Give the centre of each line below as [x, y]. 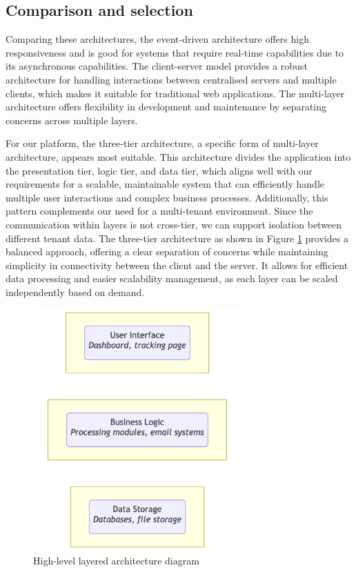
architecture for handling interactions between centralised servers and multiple [171, 79]
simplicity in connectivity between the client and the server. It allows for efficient [177, 265]
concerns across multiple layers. [72, 120]
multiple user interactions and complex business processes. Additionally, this [167, 197]
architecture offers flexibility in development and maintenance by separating [166, 107]
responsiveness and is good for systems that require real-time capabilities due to [175, 52]
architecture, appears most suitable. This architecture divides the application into [178, 156]
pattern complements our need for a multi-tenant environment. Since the [159, 211]
